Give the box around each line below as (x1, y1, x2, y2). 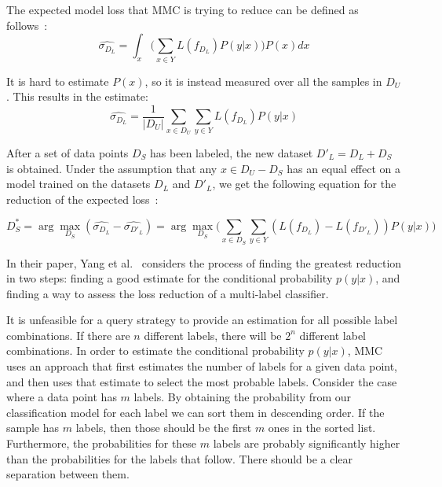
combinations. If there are (6, 327, 130, 343)
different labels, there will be (144, 327, 282, 343)
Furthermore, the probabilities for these (6, 435, 197, 452)
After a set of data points (6, 144, 129, 160)
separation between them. (6, 466, 130, 482)
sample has (6, 419, 60, 436)
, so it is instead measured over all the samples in (144, 72, 382, 89)
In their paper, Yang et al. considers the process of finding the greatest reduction (6, 254, 402, 271)
